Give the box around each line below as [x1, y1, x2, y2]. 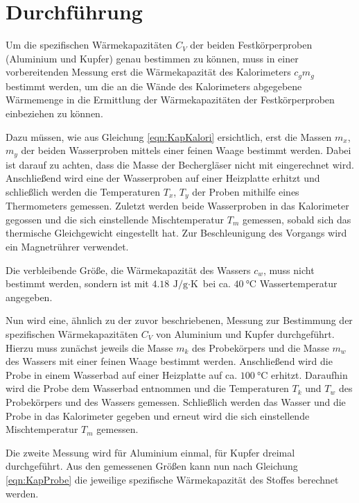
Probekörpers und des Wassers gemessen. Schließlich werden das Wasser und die [6, 394, 346, 409]
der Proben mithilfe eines [192, 184, 299, 198]
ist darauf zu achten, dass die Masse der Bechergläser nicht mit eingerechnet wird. [6, 157, 354, 171]
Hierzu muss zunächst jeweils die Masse [6, 340, 173, 355]
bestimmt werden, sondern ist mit [6, 276, 149, 291]
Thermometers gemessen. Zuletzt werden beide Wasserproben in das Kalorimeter [6, 198, 349, 213]
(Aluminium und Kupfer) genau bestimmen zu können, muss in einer [6, 51, 299, 65]
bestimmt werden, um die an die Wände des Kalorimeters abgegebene [6, 78, 302, 93]
